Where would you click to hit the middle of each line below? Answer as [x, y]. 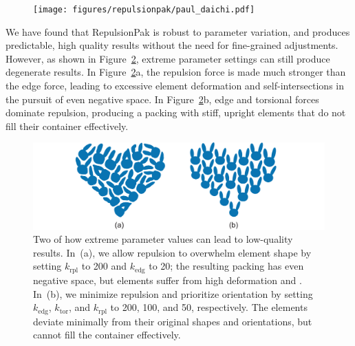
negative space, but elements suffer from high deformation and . [168, 280]
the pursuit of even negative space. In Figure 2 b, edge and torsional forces [162, 99]
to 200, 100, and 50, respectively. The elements [209, 307]
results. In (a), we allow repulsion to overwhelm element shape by [172, 252]
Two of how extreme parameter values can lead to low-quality [163, 239]
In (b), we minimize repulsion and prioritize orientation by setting [173, 293]
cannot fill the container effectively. [107, 335]
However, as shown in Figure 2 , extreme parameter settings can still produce [168, 58]
